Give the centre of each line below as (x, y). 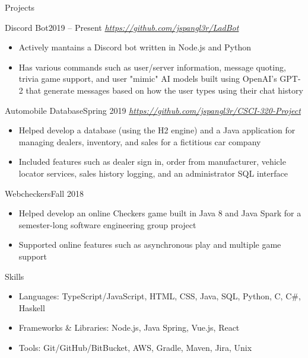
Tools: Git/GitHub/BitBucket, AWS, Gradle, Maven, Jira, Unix (135, 347)
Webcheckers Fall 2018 (44, 193)
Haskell (32, 307)
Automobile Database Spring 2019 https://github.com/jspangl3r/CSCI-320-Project (153, 110)
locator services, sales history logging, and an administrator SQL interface (153, 173)
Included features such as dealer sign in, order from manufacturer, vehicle (152, 162)
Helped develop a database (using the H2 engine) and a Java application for (157, 130)
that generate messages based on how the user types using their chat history (164, 90)
